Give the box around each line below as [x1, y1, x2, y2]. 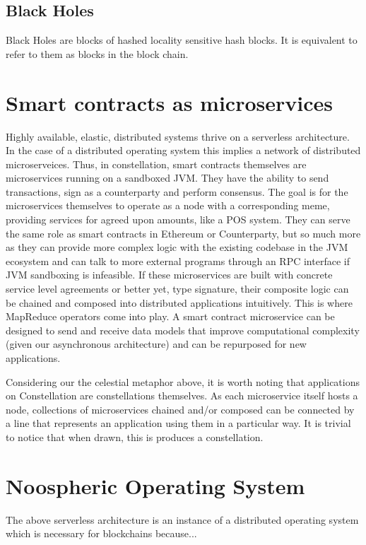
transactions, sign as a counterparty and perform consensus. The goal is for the [6, 184, 348, 199]
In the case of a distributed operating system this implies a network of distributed [6, 143, 361, 158]
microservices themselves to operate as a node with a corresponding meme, [6, 198, 330, 213]
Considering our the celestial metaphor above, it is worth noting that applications [6, 374, 360, 389]
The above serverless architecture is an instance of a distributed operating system [6, 512, 359, 527]
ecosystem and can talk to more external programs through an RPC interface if [6, 253, 350, 268]
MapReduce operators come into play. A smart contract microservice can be [6, 309, 335, 324]
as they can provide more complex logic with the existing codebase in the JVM [6, 240, 348, 254]
